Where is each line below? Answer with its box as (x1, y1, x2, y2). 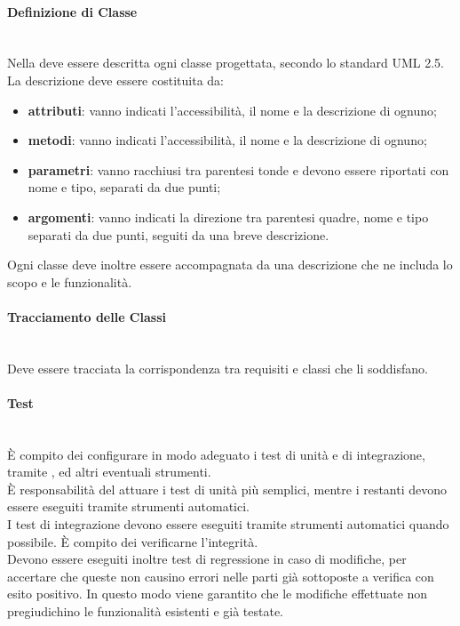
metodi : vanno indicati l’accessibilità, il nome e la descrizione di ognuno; (28, 131, 427, 149)
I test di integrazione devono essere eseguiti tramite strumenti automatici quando (7, 515, 449, 534)
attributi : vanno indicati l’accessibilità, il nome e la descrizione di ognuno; (28, 100, 437, 119)
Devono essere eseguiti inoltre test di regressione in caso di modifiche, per (7, 550, 407, 568)
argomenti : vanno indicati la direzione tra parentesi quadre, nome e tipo (28, 207, 429, 226)
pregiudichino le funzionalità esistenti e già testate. (7, 602, 283, 621)
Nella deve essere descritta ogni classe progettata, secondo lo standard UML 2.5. (7, 53, 444, 72)
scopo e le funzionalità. (7, 272, 132, 291)
